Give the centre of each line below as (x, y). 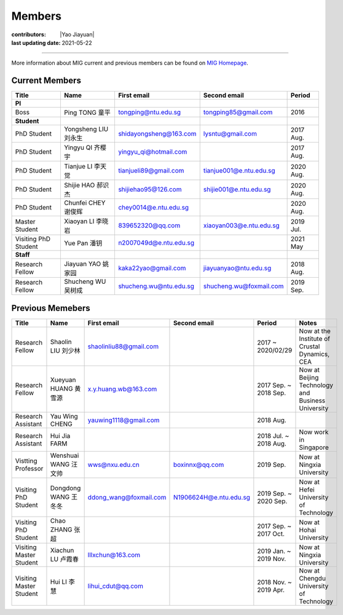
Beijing (309, 377)
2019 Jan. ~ (274, 551)
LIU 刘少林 (65, 350)
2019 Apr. (271, 590)
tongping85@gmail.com (238, 112)
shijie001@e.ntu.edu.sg (237, 189)
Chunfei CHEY (85, 203)
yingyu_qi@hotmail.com (152, 152)
